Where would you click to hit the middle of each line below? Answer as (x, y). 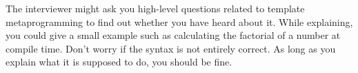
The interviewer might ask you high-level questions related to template (155, 8)
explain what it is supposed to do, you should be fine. (119, 62)
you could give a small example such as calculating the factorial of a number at (173, 35)
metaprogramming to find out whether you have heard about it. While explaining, (179, 21)
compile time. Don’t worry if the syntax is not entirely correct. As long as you (171, 48)
